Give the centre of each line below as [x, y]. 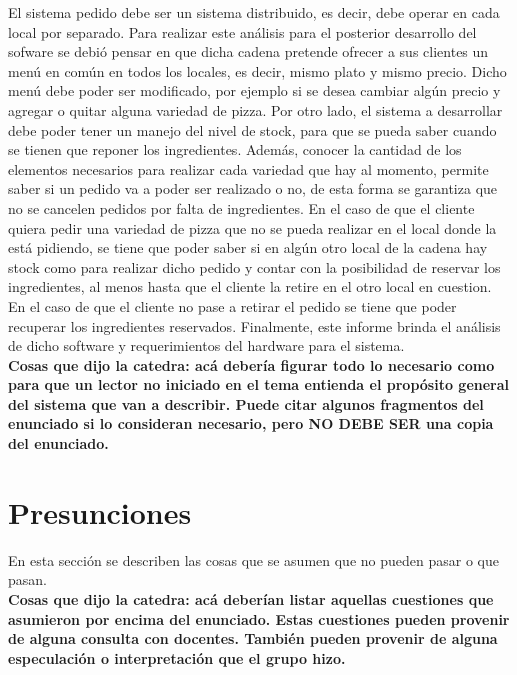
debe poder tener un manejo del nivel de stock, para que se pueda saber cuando [252, 129]
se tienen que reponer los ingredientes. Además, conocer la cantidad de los [235, 149]
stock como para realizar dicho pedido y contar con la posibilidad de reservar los [254, 266]
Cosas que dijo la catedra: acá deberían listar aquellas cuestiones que [251, 598]
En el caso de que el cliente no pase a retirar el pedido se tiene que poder [232, 305]
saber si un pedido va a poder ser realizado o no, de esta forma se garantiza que [253, 188]
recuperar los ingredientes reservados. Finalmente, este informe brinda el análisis [254, 325]
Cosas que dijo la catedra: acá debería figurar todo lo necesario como [251, 364]
